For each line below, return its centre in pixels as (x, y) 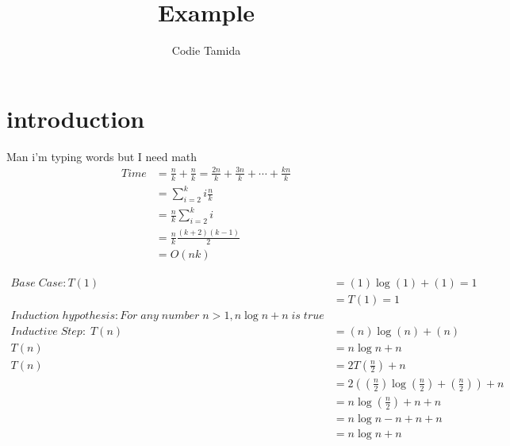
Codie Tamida (206, 50)
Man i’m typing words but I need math (102, 156)
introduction (76, 118)
